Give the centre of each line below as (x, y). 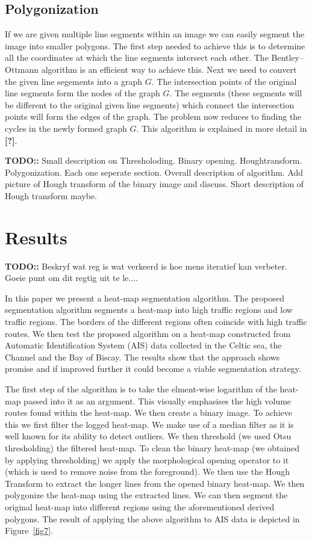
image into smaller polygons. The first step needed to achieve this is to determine (155, 45)
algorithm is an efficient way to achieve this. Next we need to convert (169, 69)
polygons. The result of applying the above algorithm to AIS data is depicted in (152, 518)
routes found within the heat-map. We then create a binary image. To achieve (148, 413)
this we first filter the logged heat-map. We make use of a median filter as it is (149, 424)
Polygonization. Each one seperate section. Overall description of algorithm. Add (154, 172)
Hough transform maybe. (51, 195)
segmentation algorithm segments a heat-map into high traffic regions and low (149, 310)
